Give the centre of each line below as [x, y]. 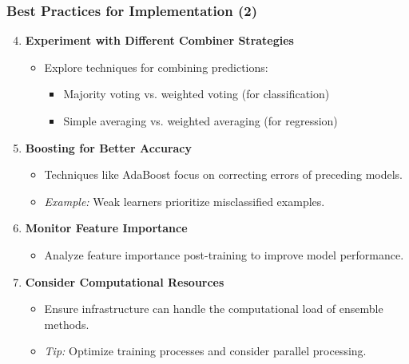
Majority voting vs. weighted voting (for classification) [197, 94]
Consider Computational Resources [125, 281]
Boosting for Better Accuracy [109, 147]
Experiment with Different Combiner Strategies [159, 40]
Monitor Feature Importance [106, 228]
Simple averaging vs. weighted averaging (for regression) [201, 121]
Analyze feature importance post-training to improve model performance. [224, 254]
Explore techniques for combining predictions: [156, 67]
